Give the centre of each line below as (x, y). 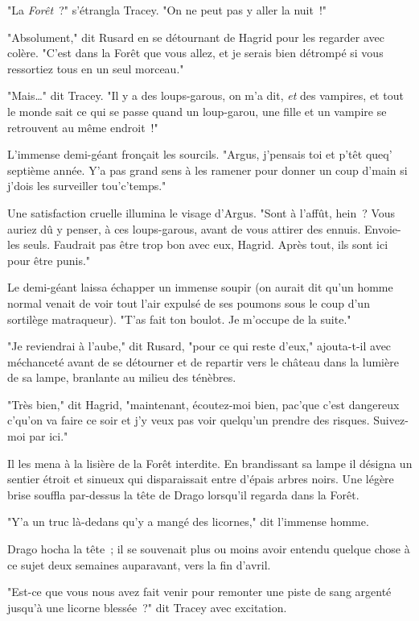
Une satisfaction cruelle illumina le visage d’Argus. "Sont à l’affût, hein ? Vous (201, 212)
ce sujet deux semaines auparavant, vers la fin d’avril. (139, 564)
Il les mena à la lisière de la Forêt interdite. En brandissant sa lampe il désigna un (210, 463)
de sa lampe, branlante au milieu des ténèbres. (122, 377)
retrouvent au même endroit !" (83, 127)
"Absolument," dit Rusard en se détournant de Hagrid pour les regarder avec (196, 37)
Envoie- (383, 228)
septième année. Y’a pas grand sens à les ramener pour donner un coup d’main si (207, 170)
